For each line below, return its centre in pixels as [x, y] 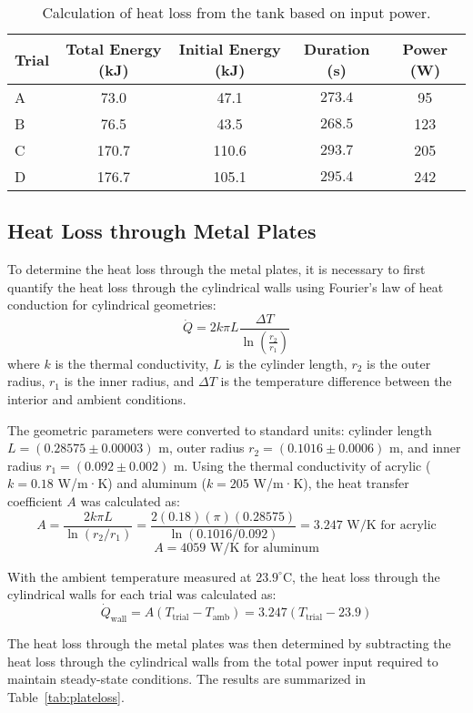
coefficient [35, 501]
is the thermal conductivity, [132, 363]
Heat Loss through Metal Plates [162, 231]
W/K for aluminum [265, 548]
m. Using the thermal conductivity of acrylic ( [302, 465]
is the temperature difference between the [336, 381]
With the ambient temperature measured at [130, 576]
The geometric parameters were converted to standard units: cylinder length [220, 429]
